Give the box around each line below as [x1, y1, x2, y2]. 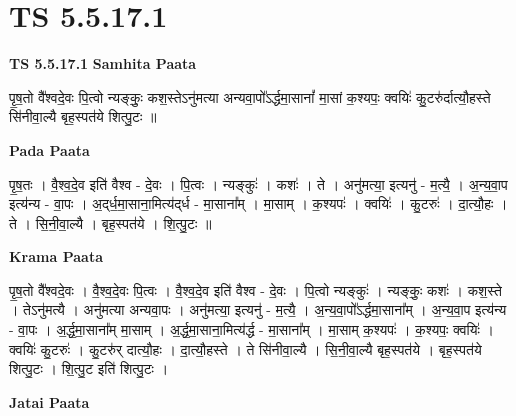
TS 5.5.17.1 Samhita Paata [9, 53, 197, 74]
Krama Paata [9, 246, 103, 267]
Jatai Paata [9, 391, 90, 412]
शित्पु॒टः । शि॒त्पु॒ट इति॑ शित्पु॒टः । [9, 358, 169, 379]
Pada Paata [9, 139, 90, 160]
